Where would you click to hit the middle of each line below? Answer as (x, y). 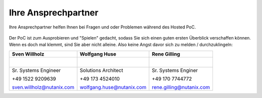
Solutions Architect (101, 70)
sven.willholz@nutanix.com (43, 87)
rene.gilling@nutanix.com (181, 87)
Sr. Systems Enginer (175, 70)
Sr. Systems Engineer (36, 70)
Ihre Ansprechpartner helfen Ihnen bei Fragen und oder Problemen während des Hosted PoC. (102, 27)
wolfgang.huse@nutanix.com (113, 87)
